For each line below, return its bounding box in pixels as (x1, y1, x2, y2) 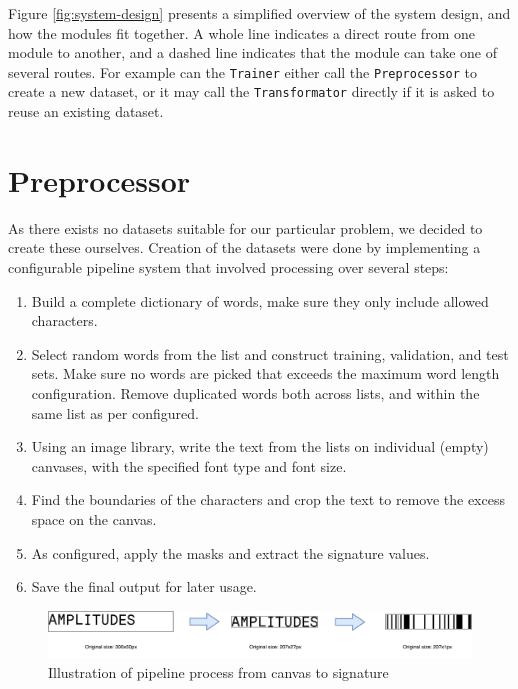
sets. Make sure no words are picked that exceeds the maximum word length (31, 363, 500, 384)
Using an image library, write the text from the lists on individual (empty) (31, 436, 489, 457)
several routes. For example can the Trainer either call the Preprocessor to (8, 61, 477, 82)
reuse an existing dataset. (8, 101, 164, 122)
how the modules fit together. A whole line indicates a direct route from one (8, 22, 475, 43)
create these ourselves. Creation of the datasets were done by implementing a (8, 237, 481, 258)
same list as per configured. (31, 402, 199, 423)
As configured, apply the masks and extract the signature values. (31, 542, 430, 563)
